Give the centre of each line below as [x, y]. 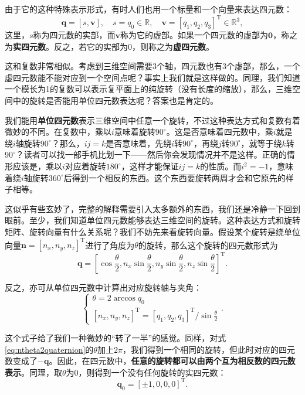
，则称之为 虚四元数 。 [173, 46]
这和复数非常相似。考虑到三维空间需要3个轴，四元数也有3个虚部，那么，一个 [152, 66]
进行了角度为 [110, 245]
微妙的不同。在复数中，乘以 [58, 132]
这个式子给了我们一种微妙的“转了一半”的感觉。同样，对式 [116, 338]
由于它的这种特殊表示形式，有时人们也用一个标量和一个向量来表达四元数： [148, 9]
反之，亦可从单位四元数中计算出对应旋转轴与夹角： [103, 287]
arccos [124, 299]
